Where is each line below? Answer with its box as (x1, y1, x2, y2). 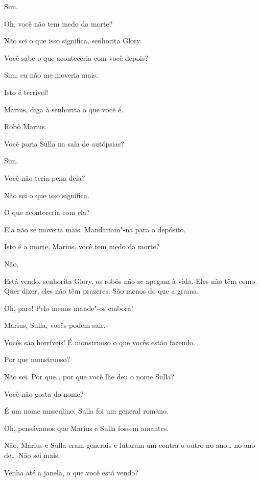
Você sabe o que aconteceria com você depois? (4, 52, 149, 63)
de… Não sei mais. (4, 450, 60, 461)
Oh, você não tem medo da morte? (4, 18, 113, 29)
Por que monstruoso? (4, 354, 70, 365)
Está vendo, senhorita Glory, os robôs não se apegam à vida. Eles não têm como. (4, 275, 257, 286)
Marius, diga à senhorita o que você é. (4, 104, 124, 114)
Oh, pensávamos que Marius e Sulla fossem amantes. (4, 422, 169, 433)
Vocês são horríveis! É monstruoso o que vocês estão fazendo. (4, 336, 196, 347)
